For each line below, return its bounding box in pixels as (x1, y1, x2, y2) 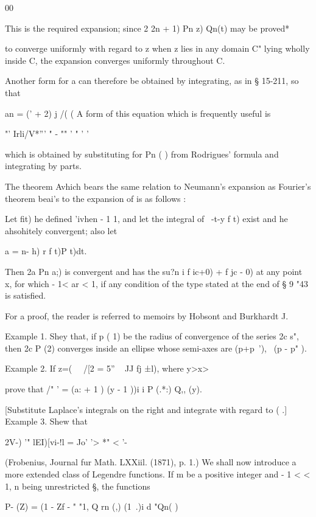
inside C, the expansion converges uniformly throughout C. (5, 54, 225, 66)
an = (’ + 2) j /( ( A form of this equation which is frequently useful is (5, 106, 271, 119)
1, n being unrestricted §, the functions (5, 479, 150, 492)
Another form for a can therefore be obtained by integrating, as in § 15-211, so (5, 74, 299, 87)
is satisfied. (5, 289, 46, 302)
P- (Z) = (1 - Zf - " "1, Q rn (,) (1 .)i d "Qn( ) (5, 500, 178, 513)
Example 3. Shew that (5, 415, 88, 428)
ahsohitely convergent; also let (5, 224, 118, 237)
